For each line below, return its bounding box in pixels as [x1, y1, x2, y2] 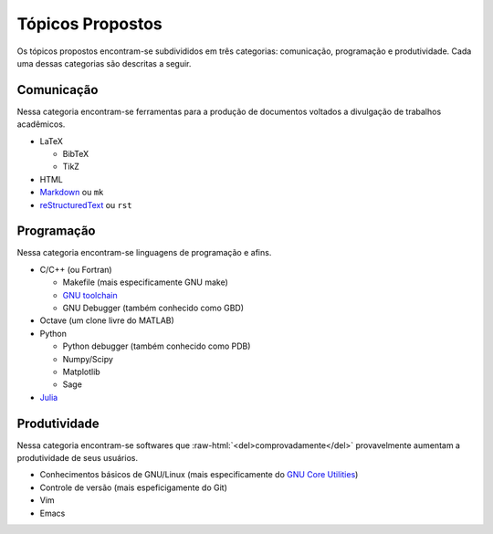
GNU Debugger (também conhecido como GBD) [62, 302, 245, 314]
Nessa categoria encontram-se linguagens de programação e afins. [16, 247, 272, 258]
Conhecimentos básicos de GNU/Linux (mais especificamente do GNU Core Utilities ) [39, 469, 359, 480]
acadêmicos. [16, 119, 66, 130]
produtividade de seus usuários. [16, 453, 139, 464]
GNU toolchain [62, 289, 118, 300]
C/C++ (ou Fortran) [39, 264, 113, 275]
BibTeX [62, 149, 89, 160]
